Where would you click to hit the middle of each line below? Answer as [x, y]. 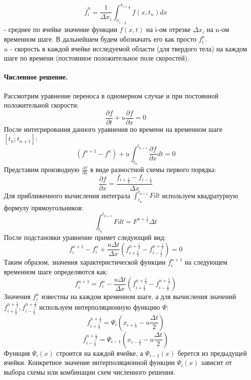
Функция [17, 353]
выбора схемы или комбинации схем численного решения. [90, 372]
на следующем [206, 261]
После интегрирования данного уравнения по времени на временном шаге [113, 129]
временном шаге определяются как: [56, 272]
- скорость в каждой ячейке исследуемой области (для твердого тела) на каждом [128, 48]
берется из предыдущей [212, 353]
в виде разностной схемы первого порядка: [153, 169]
